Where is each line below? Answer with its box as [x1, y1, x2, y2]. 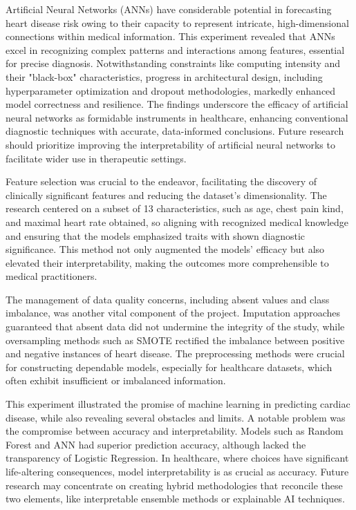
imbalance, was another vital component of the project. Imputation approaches [6, 305, 341, 320]
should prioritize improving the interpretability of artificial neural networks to [6, 137, 335, 151]
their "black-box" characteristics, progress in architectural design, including [6, 69, 323, 84]
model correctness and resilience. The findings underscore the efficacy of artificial [6, 97, 348, 111]
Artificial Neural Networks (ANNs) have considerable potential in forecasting [6, 2, 332, 16]
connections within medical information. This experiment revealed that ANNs [6, 29, 335, 44]
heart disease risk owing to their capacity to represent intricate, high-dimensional [6, 15, 349, 30]
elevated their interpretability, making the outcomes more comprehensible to [6, 255, 329, 270]
